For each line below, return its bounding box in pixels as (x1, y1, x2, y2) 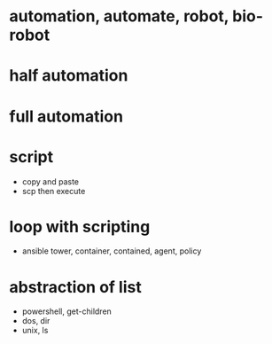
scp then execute (21, 185, 86, 196)
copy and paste (21, 176, 80, 187)
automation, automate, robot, (9, 6, 229, 27)
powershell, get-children (21, 306, 113, 317)
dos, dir (21, 316, 51, 326)
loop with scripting (9, 216, 151, 237)
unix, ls (21, 325, 49, 336)
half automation (9, 66, 128, 86)
